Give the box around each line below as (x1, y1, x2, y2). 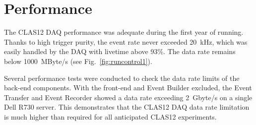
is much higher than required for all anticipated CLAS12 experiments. (4, 111, 217, 122)
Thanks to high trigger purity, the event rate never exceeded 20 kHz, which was (4, 36, 248, 47)
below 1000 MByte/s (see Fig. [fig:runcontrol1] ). (4, 56, 152, 66)
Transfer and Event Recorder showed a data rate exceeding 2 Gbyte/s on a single (4, 92, 253, 102)
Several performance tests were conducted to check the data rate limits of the (4, 72, 240, 83)
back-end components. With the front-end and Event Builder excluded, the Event (4, 82, 252, 93)
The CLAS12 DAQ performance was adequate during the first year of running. (4, 27, 244, 37)
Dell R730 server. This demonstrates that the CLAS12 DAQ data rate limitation (4, 102, 250, 112)
